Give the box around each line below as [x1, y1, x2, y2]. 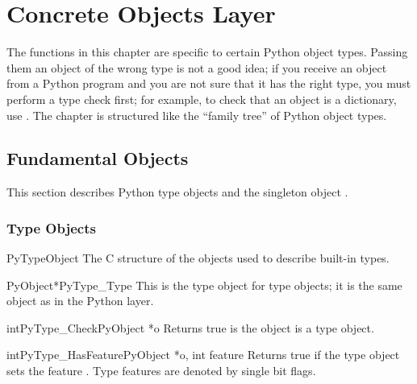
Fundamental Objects [6, 146, 189, 171]
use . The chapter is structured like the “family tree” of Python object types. [6, 106, 387, 123]
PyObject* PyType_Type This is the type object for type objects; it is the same [6, 276, 402, 293]
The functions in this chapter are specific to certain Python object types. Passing [6, 43, 408, 60]
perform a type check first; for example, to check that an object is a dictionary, [6, 90, 397, 107]
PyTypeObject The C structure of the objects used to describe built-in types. [6, 250, 390, 266]
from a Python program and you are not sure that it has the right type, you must [6, 75, 411, 92]
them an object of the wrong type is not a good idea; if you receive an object [6, 59, 387, 76]
